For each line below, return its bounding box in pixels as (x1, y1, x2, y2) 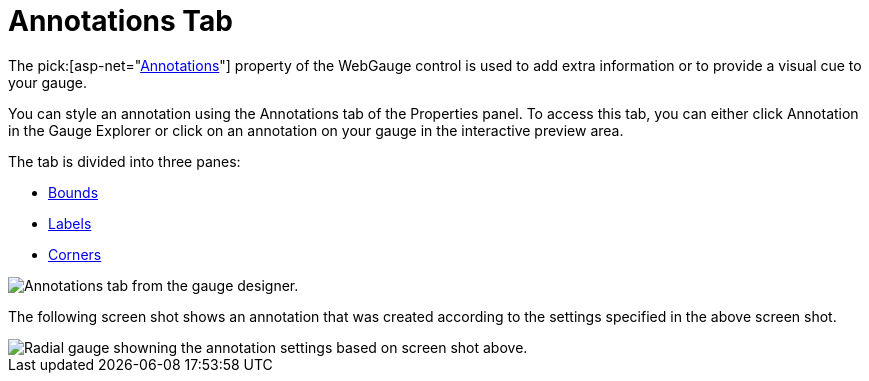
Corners (48, 245, 102, 263)
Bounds (48, 183, 99, 201)
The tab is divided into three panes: (8, 152, 241, 170)
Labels (48, 214, 92, 232)
